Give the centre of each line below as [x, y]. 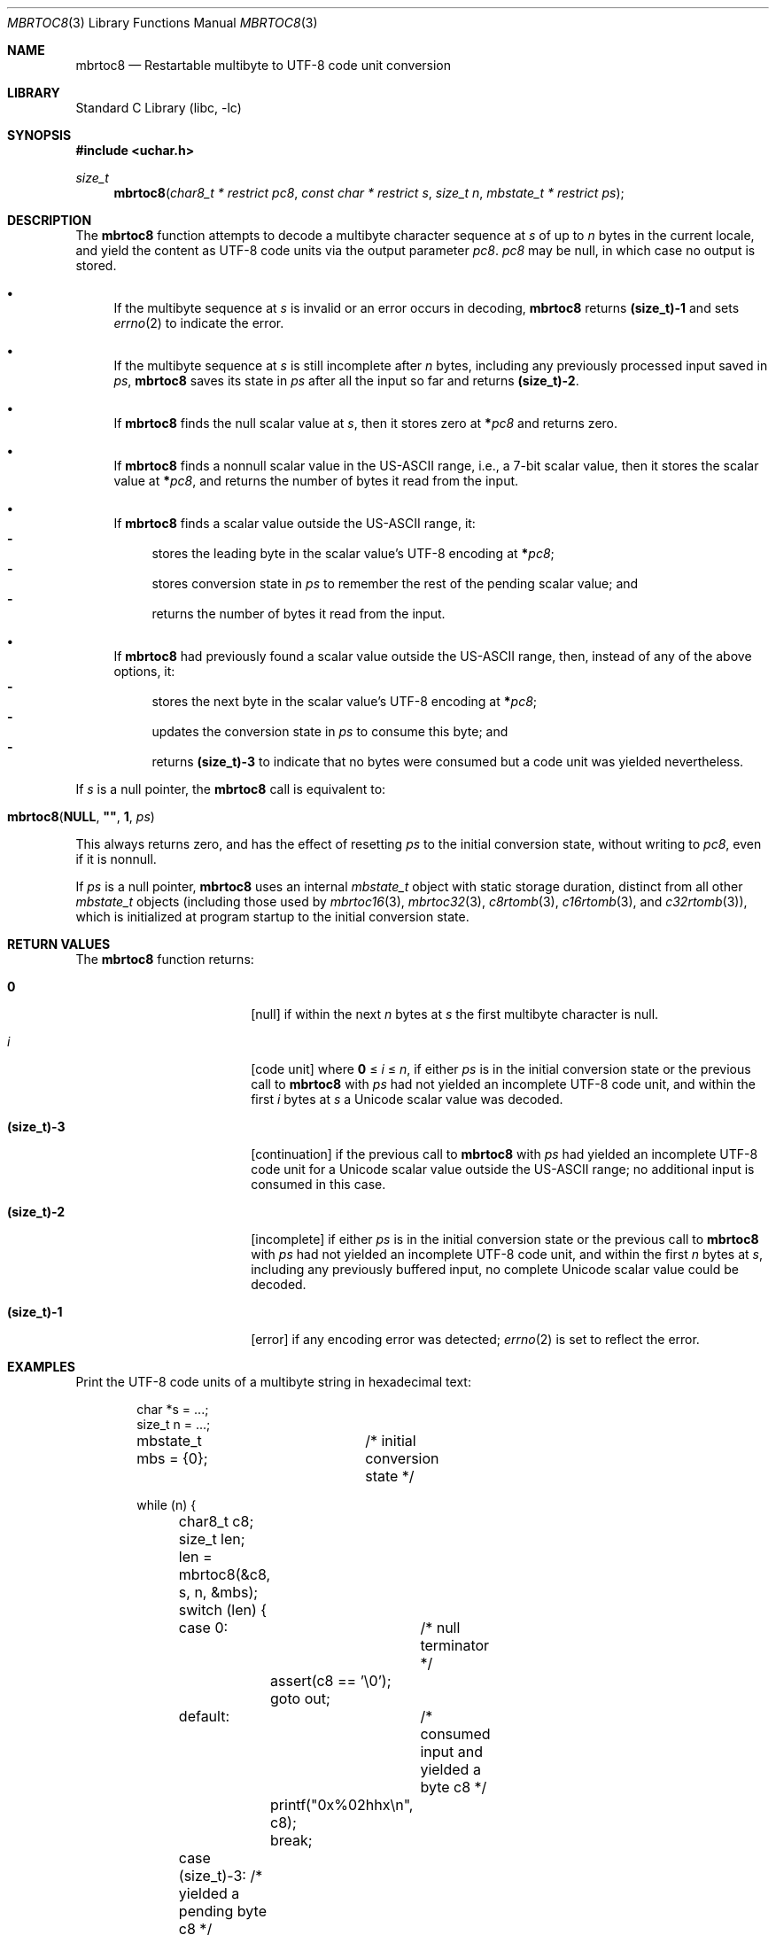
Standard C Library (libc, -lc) [159, 108]
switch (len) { [223, 1610]
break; [291, 1840]
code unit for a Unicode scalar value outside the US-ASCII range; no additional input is [503, 1169]
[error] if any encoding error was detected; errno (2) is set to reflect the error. [475, 1339]
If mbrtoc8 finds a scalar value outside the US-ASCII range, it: [295, 523]
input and [451, 1752]
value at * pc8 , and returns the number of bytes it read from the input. [316, 481]
